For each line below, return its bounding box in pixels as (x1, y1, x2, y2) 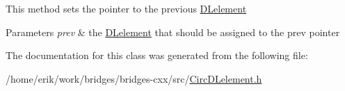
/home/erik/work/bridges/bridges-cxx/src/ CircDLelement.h (6, 71, 262, 85)
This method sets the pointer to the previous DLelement (6, 1, 247, 15)
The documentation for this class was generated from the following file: (6, 48, 308, 63)
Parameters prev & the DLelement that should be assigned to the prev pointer (6, 24, 340, 39)
